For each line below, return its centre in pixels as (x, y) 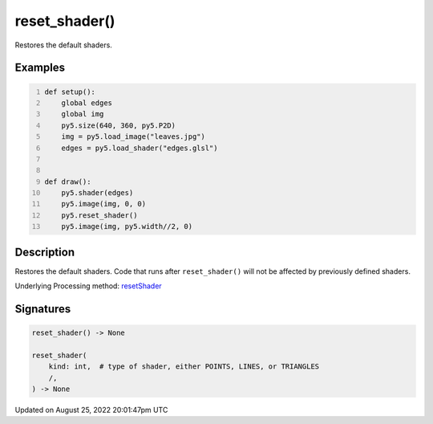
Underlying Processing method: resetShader (88, 286)
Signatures (43, 309)
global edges (87, 103)
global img (83, 114)
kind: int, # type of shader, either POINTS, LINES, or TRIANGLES (184, 367)
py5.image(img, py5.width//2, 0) (127, 226)
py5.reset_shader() (99, 215)
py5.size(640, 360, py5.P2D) (119, 125)
